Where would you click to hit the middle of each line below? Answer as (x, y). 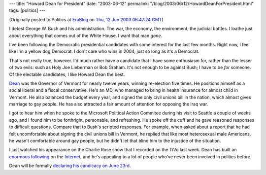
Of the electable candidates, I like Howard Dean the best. (67, 74)
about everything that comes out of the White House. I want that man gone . (86, 35)
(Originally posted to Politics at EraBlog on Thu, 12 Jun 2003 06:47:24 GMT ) (86, 19)
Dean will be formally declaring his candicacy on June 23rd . (70, 166)
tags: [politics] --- (27, 10)
